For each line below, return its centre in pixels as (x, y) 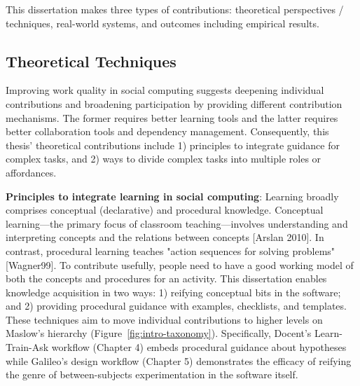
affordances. (31, 172)
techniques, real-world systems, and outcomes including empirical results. (162, 23)
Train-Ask (27, 347)
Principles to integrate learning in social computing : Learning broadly (172, 196)
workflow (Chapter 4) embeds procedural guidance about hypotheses (199, 347)
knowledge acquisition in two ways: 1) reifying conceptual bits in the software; (173, 292)
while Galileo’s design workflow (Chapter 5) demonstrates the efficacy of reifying (179, 360)
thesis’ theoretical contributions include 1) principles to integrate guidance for (173, 145)
